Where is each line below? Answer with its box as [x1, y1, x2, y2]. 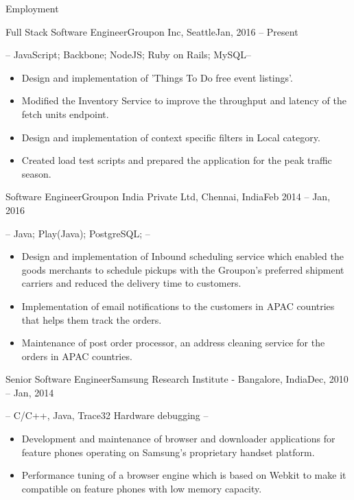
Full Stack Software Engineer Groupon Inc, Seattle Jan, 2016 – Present [5, 24, 298, 38]
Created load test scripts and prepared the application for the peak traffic [21, 153, 332, 167]
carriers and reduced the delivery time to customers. [21, 276, 241, 290]
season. [21, 166, 51, 180]
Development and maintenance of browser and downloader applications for [21, 431, 335, 446]
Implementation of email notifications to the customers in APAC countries [21, 298, 335, 313]
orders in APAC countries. [21, 348, 132, 363]
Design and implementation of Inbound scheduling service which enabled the [21, 249, 344, 263]
